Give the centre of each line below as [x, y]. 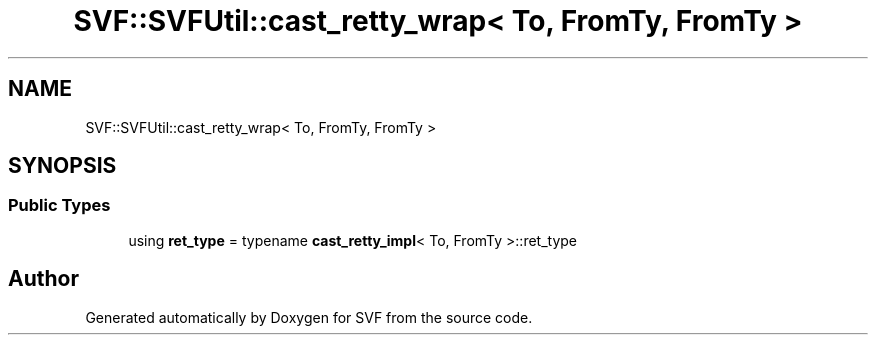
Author [43, 279]
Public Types [59, 205]
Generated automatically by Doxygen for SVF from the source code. [309, 317]
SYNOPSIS [62, 166]
